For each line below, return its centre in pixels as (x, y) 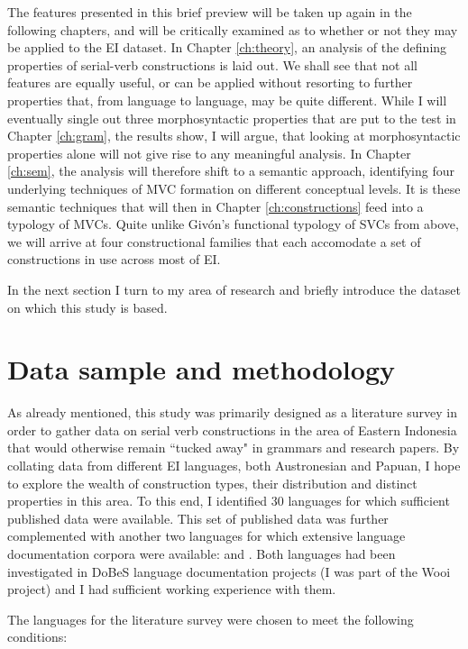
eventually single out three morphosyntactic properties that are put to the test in (232, 118)
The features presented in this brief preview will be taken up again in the (210, 12)
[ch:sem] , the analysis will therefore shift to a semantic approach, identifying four (231, 171)
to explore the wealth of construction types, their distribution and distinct (212, 483)
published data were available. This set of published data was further (198, 518)
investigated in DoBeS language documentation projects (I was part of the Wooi (229, 571)
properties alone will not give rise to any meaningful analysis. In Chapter (209, 153)
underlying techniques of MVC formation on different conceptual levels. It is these (234, 188)
